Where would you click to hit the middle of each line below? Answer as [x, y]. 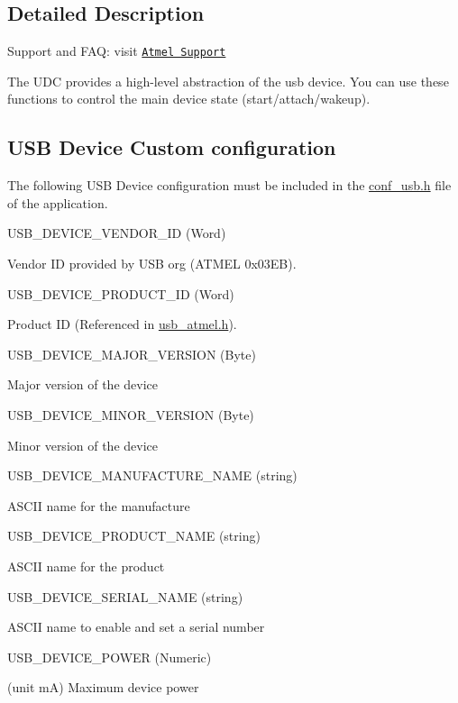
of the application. [58, 202]
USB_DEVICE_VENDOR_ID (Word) [117, 233]
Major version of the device [82, 384]
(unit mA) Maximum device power [103, 687]
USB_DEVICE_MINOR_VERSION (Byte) [131, 415]
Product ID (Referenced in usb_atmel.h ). [122, 324]
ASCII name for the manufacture [99, 505]
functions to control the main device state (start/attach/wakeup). [189, 99]
